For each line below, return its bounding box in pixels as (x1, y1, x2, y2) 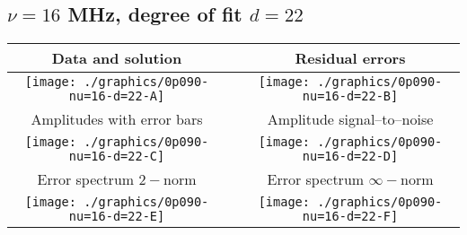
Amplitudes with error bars (31, 109, 203, 130)
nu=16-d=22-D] (302, 149, 399, 164)
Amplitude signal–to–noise (267, 109, 434, 130)
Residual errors (295, 48, 406, 69)
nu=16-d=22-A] (68, 89, 165, 104)
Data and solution (51, 48, 182, 69)
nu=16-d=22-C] (68, 149, 165, 164)
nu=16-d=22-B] (302, 89, 399, 104)
